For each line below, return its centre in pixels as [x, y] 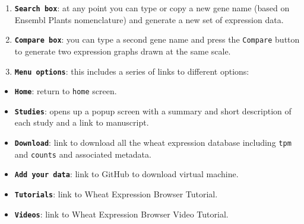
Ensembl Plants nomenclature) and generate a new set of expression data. [149, 19]
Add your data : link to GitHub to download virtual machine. [126, 174]
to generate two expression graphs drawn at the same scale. [123, 51]
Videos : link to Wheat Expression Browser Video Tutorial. [121, 214]
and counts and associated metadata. [83, 154]
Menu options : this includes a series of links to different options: [132, 71]
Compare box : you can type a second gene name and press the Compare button [157, 39]
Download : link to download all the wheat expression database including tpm [153, 143]
